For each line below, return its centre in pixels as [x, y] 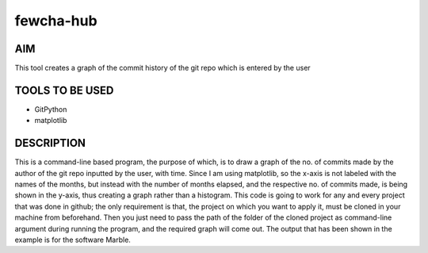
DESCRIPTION [50, 143]
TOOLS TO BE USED [64, 90]
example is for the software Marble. [73, 240]
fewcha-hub [56, 21]
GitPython [51, 109]
